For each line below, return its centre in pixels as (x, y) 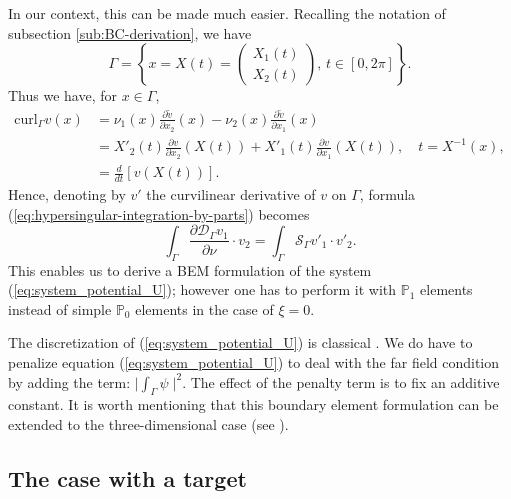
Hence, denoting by (67, 194)
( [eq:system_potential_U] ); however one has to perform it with (202, 289)
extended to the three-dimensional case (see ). (148, 424)
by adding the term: (69, 381)
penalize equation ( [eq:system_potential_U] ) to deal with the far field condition (254, 362)
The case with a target (127, 478)
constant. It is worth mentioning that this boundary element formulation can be (253, 404)
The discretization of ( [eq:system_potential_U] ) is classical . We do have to (240, 342)
